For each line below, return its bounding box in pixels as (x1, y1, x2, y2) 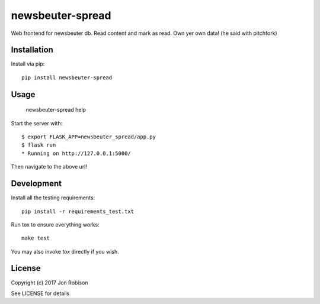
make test (21, 235, 50, 242)
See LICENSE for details (11, 290, 70, 297)
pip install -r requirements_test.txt (21, 208, 135, 215)
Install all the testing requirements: (11, 194, 95, 201)
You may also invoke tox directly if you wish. (11, 248, 120, 255)
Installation (11, 45, 53, 55)
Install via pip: (11, 60, 45, 67)
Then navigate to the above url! (11, 163, 88, 170)
